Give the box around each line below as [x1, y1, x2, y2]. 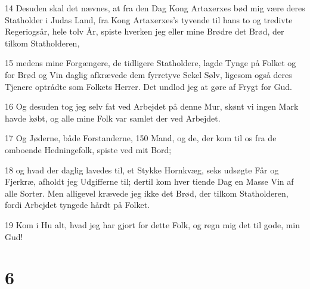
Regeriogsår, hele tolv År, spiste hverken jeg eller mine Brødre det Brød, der [5, 25, 284, 38]
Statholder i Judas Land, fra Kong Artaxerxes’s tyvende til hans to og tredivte [5, 13, 293, 26]
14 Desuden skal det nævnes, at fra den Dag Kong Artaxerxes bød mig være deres [5, 2, 305, 14]
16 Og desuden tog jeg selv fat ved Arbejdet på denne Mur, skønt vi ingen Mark [5, 100, 299, 113]
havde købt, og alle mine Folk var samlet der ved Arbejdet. [5, 111, 221, 124]
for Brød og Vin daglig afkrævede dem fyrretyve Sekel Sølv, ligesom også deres [5, 68, 292, 80]
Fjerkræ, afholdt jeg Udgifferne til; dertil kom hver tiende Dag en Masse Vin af [5, 175, 294, 188]
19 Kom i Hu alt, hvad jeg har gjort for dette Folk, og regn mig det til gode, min [5, 218, 300, 231]
